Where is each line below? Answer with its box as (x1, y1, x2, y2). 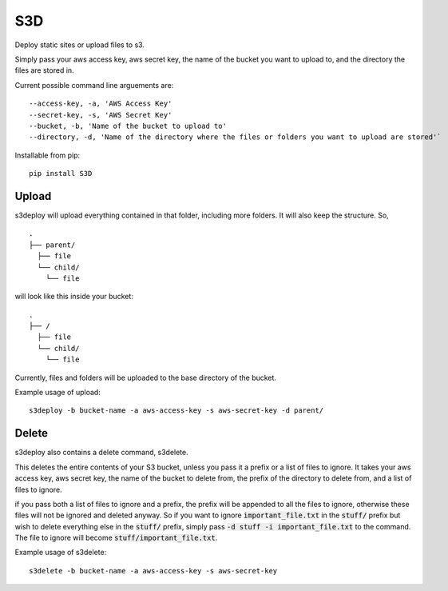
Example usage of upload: (14, 388, 101, 397)
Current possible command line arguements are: (14, 80, 174, 90)
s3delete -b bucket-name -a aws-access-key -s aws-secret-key (29, 566, 278, 575)
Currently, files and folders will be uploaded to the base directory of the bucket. (14, 373, 277, 382)
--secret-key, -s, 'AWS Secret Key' (29, 110, 172, 119)
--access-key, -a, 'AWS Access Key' (29, 99, 172, 108)
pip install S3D (29, 169, 93, 178)
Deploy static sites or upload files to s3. (14, 40, 145, 50)
